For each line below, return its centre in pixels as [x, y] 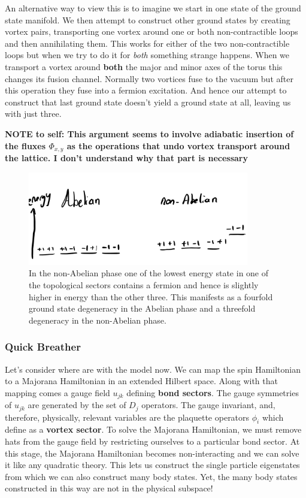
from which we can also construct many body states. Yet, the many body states [151, 476]
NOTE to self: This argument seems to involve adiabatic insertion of [149, 133]
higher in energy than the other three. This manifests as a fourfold [151, 296]
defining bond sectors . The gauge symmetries [213, 392]
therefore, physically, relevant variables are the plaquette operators [127, 417]
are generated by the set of [77, 405]
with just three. [33, 114]
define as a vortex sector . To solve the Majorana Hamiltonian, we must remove [153, 429]
